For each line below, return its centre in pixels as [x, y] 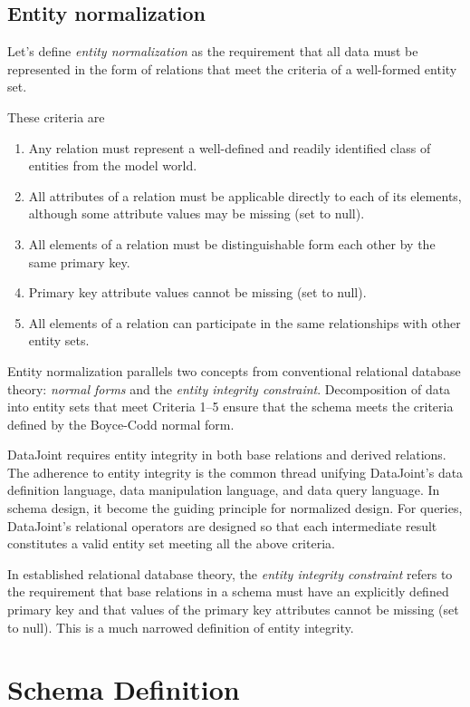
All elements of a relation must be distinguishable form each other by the [232, 243]
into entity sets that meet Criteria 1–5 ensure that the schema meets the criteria [230, 407]
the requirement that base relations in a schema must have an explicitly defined [228, 591]
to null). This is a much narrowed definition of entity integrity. [181, 627]
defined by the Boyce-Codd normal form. [121, 424]
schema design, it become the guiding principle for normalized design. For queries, [235, 508]
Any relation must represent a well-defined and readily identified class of [230, 147]
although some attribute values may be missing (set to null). [197, 213]
